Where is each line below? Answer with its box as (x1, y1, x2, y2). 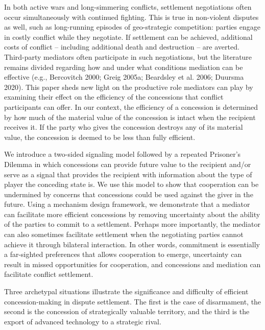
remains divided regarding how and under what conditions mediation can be (4, 61, 243, 72)
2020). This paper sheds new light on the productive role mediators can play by (4, 81, 253, 92)
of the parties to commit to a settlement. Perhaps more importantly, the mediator (4, 219, 260, 229)
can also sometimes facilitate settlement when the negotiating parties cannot (4, 229, 244, 240)
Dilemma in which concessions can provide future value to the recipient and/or (4, 158, 251, 169)
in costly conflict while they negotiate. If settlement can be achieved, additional (4, 31, 253, 42)
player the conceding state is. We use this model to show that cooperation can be (4, 179, 259, 190)
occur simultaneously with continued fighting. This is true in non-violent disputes (4, 11, 259, 22)
